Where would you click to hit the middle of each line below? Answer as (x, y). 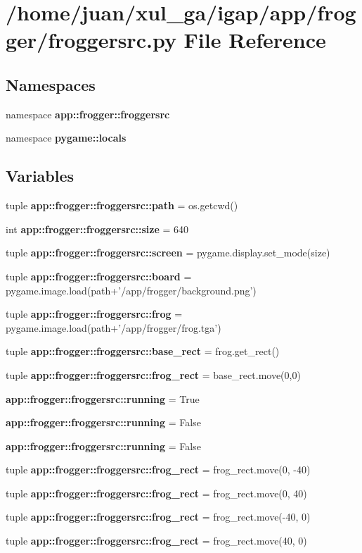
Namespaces (51, 84)
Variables (40, 176)
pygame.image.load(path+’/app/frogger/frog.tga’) (114, 327)
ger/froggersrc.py (91, 40)
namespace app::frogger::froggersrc (88, 114)
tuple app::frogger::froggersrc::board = (99, 276)
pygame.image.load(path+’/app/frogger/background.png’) (131, 290)
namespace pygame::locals (66, 138)
